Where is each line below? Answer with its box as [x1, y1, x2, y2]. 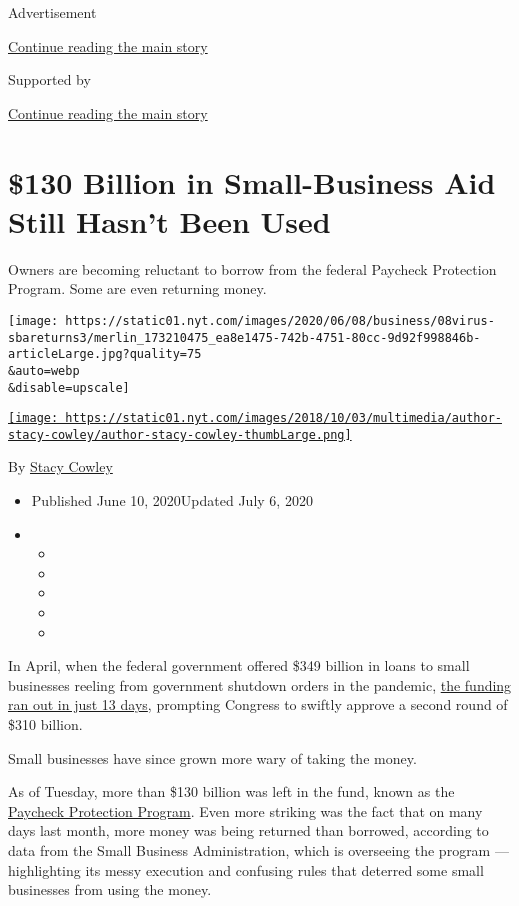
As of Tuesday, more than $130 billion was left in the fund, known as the [8, 781, 455, 802]
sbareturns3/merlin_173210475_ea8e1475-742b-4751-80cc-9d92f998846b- [8, 330, 481, 345]
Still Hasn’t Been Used [8, 200, 331, 241]
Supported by [8, 69, 91, 90]
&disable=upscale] [8, 380, 130, 395]
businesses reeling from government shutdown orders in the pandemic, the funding [8, 674, 512, 695]
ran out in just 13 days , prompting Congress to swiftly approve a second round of [8, 694, 508, 715]
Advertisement [8, 2, 97, 22]
